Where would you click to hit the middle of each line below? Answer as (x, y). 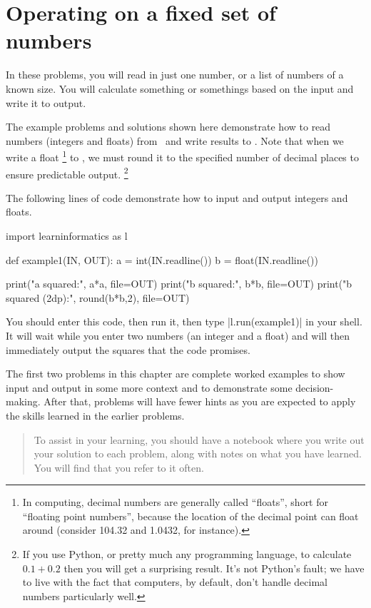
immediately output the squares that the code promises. (128, 349)
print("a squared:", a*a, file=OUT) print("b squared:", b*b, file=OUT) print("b (179, 284)
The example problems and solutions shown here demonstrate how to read (168, 127)
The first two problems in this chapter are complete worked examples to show (176, 374)
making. (23, 401)
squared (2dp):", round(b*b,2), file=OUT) (98, 297)
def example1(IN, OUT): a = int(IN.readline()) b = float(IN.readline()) (162, 259)
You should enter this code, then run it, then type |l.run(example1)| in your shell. (184, 321)
